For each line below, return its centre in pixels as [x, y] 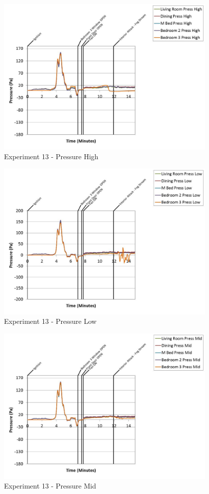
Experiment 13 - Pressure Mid [50, 486]
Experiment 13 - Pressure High [51, 156]
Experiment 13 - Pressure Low [50, 321]
